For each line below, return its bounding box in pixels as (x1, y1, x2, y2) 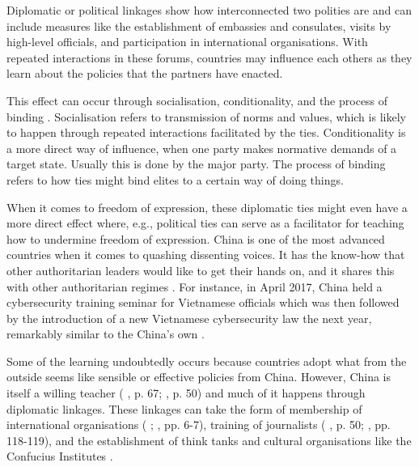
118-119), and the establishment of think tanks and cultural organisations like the (6, 431, 412, 448)
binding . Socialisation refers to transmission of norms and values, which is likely (6, 108, 406, 125)
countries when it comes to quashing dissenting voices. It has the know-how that (6, 246, 405, 263)
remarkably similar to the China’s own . (6, 325, 205, 342)
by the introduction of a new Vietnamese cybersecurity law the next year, (6, 309, 372, 326)
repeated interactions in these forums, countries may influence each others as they (6, 49, 413, 66)
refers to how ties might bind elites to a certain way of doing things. (6, 171, 344, 188)
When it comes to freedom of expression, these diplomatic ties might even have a (6, 198, 408, 215)
